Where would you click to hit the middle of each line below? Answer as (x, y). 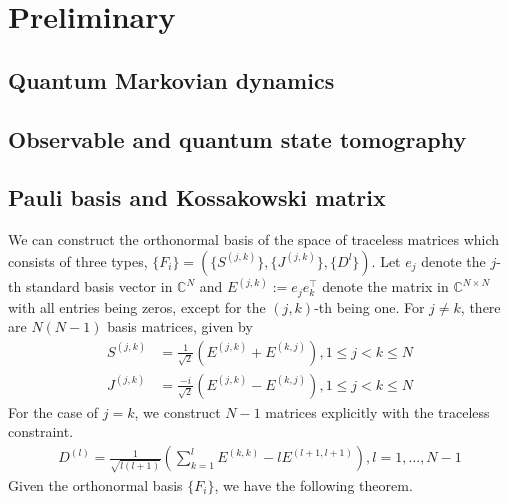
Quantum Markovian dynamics (171, 79)
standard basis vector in (99, 286)
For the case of (53, 411)
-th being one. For (369, 306)
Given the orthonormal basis (95, 484)
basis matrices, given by (180, 326)
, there (480, 306)
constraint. (41, 431)
